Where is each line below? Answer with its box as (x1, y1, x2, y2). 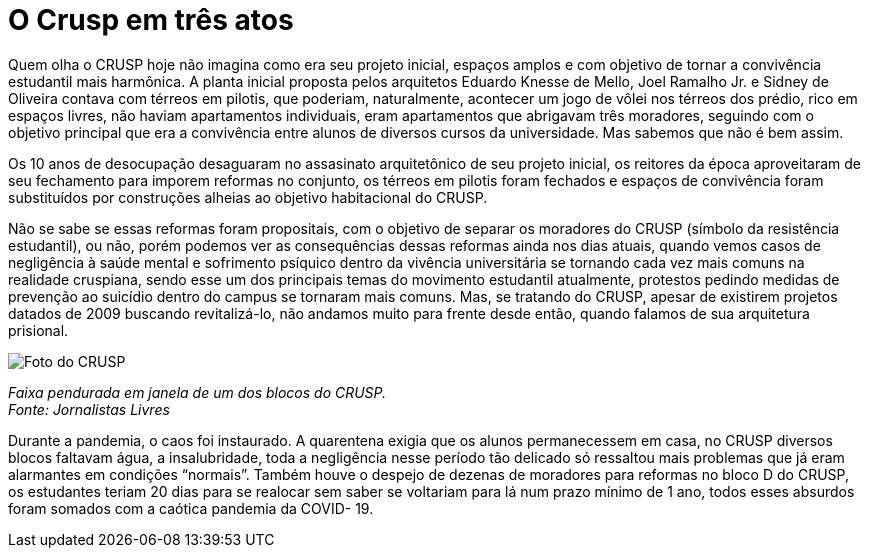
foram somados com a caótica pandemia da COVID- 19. (8, 499, 374, 517)
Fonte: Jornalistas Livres (8, 400, 170, 418)
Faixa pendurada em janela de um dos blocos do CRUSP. (8, 383, 387, 401)
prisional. (8, 321, 69, 339)
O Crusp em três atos (8, 3, 294, 37)
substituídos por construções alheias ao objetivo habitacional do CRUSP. (8, 188, 488, 206)
